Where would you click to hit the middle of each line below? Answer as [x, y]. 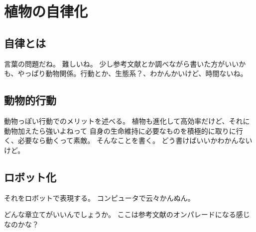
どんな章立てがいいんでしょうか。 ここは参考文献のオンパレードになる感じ [127, 214]
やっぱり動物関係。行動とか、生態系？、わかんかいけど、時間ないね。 [132, 73]
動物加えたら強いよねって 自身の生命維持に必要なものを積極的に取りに [120, 130]
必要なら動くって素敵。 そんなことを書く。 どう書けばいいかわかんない [135, 140]
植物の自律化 [46, 11]
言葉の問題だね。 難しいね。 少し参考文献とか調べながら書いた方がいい [122, 63]
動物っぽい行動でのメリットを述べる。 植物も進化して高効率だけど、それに [127, 120]
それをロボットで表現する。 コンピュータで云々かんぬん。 [99, 197]
